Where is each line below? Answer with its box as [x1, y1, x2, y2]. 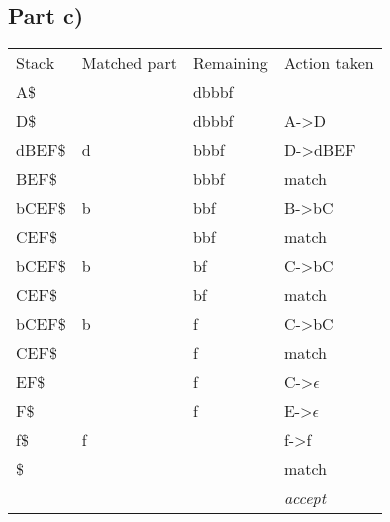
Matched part [81, 51, 177, 75]
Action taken [283, 51, 374, 75]
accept [283, 486, 326, 510]
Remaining [192, 51, 268, 75]
